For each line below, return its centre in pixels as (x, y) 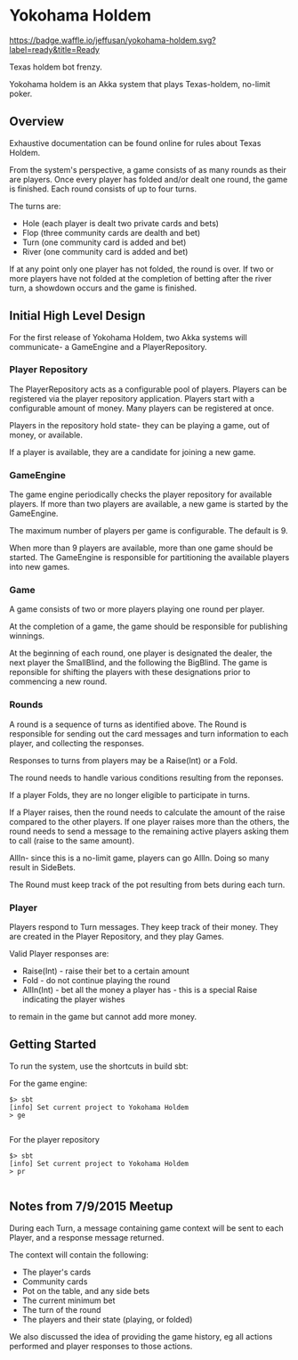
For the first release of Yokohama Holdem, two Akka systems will (128, 337)
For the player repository (54, 1139)
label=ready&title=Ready (55, 49)
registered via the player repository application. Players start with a (132, 398)
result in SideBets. (42, 867)
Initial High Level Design (77, 316)
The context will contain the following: (79, 1254)
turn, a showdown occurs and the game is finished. (103, 288)
